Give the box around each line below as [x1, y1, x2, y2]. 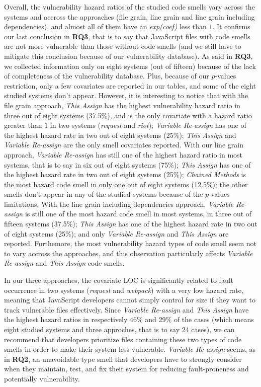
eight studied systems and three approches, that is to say [4, 324, 180, 334]
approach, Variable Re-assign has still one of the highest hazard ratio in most [4, 149, 243, 160]
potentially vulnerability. [4, 373, 80, 383]
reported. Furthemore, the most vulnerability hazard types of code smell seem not [4, 238, 257, 249]
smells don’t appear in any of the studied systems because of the [4, 189, 203, 199]
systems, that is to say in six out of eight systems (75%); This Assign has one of [4, 159, 251, 170]
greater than [4, 120, 42, 130]
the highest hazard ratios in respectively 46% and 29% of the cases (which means [4, 314, 254, 325]
